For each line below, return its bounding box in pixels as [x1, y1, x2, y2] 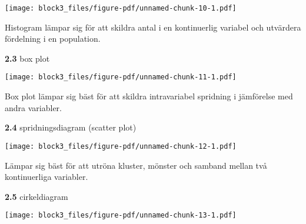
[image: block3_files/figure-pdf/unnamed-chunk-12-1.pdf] [5, 142, 237, 151]
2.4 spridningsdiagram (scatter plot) [5, 121, 137, 133]
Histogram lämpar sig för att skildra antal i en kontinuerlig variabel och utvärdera [5, 21, 301, 33]
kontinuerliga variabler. [5, 170, 88, 183]
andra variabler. [5, 101, 62, 113]
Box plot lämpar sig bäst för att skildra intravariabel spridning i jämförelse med [5, 90, 293, 102]
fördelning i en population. [5, 32, 101, 45]
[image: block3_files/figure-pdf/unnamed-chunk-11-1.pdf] [5, 73, 237, 82]
